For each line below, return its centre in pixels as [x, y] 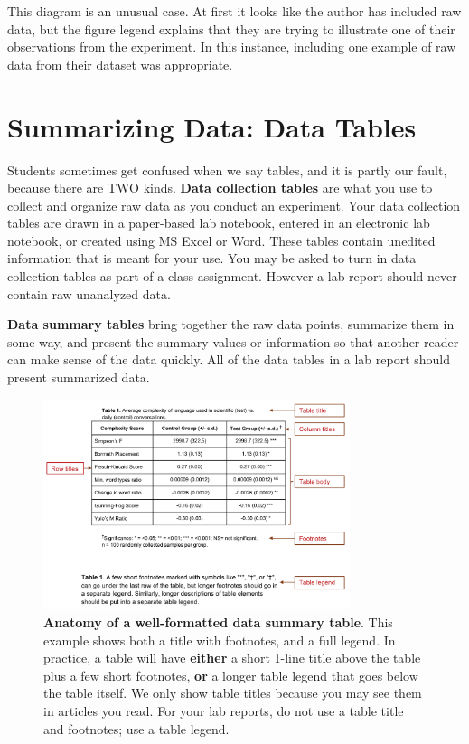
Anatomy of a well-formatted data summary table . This [218, 622]
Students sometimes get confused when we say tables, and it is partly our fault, [227, 170]
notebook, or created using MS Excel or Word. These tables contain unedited [221, 240]
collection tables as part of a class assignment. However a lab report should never [232, 276]
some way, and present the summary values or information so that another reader [233, 341]
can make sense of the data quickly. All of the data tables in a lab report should [229, 359]
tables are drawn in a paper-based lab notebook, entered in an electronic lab [219, 223]
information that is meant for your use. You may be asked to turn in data [212, 258]
